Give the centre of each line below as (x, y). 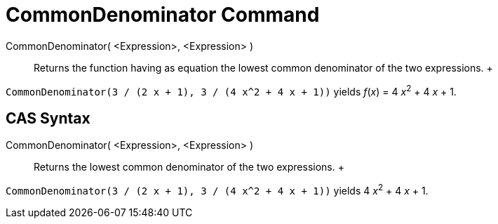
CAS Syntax (48, 118)
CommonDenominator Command (163, 15)
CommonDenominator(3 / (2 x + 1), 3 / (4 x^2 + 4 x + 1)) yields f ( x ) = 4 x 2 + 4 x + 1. (231, 90)
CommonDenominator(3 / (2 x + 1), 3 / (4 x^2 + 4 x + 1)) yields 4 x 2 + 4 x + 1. (217, 190)
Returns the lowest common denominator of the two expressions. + (189, 167)
